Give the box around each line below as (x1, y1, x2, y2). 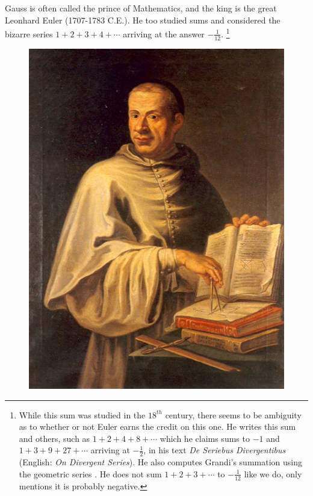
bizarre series (5, 27, 53, 40)
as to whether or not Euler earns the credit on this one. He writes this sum (19, 420, 296, 433)
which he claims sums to (160, 432, 250, 444)
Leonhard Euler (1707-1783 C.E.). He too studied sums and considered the (5, 13, 280, 26)
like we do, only (244, 467, 302, 480)
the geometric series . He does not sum (19, 467, 162, 480)
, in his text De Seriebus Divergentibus (143, 444, 286, 456)
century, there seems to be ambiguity (165, 408, 302, 421)
